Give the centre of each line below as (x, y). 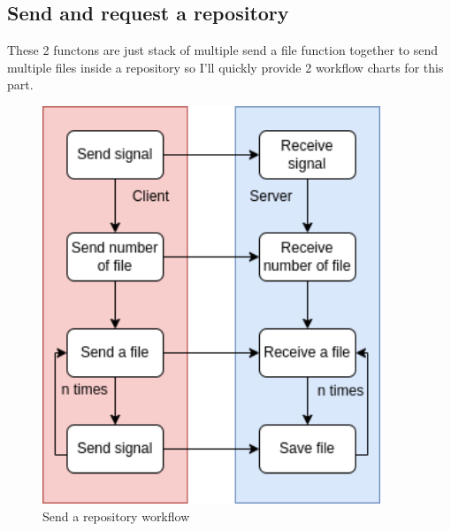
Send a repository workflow (116, 516)
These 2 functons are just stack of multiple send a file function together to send (223, 50)
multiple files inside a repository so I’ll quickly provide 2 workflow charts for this (225, 67)
